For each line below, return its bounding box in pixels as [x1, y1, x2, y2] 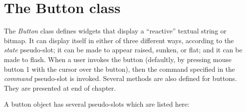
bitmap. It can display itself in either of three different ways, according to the [4, 35, 234, 45]
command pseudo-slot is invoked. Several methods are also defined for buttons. [4, 73, 237, 83]
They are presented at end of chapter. [4, 82, 116, 93]
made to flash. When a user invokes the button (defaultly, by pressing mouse [4, 54, 231, 64]
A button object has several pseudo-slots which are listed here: [4, 99, 190, 109]
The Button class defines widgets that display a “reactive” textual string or [4, 26, 227, 36]
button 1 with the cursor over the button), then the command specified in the [4, 64, 235, 74]
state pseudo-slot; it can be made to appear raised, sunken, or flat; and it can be [4, 45, 243, 55]
